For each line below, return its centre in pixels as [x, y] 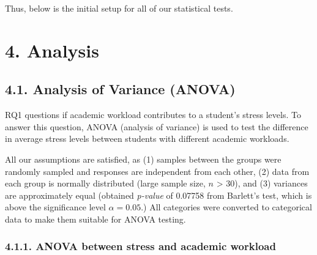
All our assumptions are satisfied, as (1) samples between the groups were [143, 159]
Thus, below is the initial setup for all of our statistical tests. [119, 8]
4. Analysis [52, 50]
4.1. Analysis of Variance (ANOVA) [120, 89]
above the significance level [55, 207]
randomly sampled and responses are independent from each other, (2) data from [157, 171]
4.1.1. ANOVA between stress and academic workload [140, 246]
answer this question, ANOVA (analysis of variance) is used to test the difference [157, 126]
